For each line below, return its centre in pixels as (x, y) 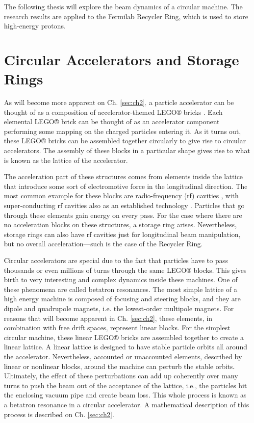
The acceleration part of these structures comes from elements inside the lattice (124, 176)
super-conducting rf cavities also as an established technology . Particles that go (124, 205)
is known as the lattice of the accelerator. (66, 160)
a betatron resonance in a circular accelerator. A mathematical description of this (127, 404)
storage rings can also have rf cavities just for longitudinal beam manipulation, (122, 234)
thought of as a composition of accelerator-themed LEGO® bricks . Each (113, 112)
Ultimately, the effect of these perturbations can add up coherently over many (121, 376)
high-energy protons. (35, 26)
